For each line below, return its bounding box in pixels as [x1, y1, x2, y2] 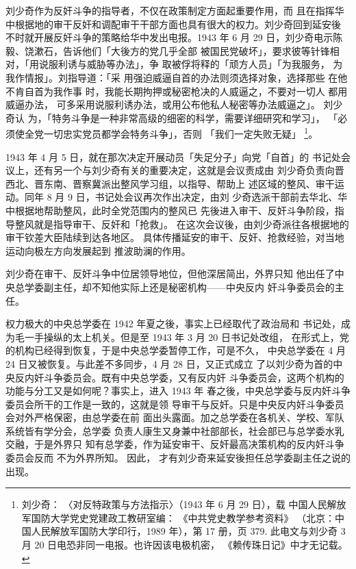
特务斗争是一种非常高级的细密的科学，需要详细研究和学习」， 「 [51, 110, 338, 125]
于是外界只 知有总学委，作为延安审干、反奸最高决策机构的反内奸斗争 [34, 437, 344, 451]
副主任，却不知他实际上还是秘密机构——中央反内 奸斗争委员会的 [43, 279, 335, 294]
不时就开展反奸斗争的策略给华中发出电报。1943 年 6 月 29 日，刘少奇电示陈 [5, 30, 343, 45]
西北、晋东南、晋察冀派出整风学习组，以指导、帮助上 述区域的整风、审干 [5, 176, 335, 190]
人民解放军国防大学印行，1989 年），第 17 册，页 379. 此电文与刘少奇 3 [31, 524, 346, 538]
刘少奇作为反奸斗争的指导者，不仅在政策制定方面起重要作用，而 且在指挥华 [5, 3, 344, 17]
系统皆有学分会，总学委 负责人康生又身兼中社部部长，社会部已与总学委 [5, 423, 325, 438]
